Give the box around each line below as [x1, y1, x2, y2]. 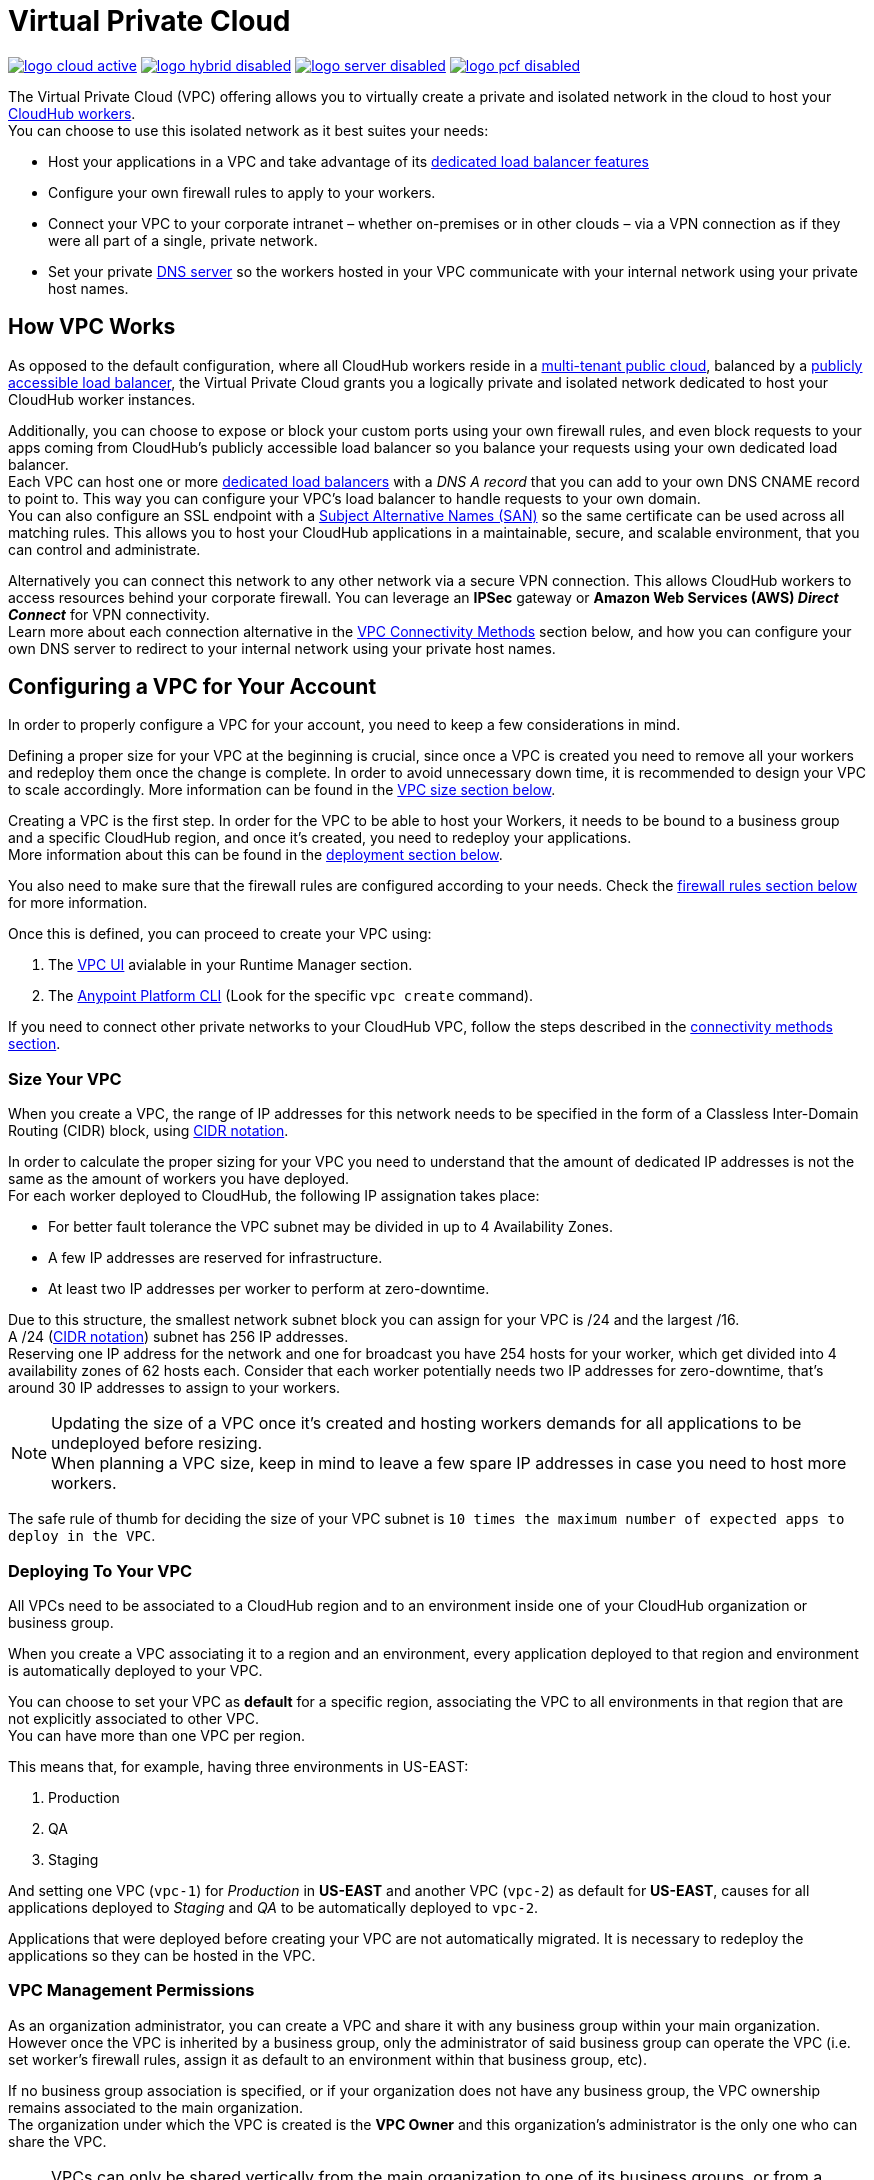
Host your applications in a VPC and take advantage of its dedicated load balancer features [48, 152, 649, 170]
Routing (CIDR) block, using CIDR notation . [8, 1122, 289, 1140]
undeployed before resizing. [51, 1433, 263, 1454]
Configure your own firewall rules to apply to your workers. [48, 183, 436, 201]
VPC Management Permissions [8, 1980, 255, 2001]
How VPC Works [8, 314, 176, 340]
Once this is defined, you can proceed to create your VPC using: [8, 925, 432, 943]
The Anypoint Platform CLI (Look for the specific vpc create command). [48, 987, 534, 1005]
